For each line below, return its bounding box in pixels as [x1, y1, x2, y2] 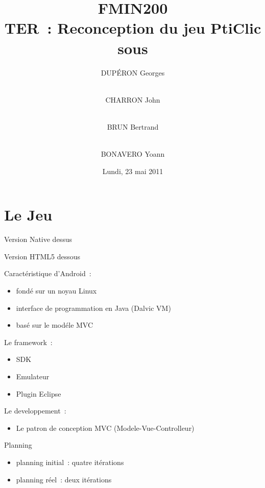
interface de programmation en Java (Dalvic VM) [16, 302, 171, 313]
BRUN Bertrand [107, 121, 159, 132]
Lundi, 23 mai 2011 [102, 165, 163, 176]
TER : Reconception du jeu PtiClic [4, 17, 261, 38]
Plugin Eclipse [16, 388, 61, 399]
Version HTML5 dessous [4, 251, 81, 261]
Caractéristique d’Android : [4, 268, 91, 279]
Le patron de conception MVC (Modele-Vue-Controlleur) [16, 422, 195, 433]
